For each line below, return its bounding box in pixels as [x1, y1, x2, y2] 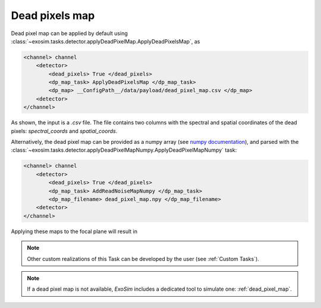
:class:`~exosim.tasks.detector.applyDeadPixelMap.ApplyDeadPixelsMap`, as [11, 37, 200, 45]
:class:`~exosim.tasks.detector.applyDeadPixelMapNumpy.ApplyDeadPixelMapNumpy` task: [11, 146, 237, 154]
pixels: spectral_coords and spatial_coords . [11, 127, 118, 134]
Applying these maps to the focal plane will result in [11, 228, 138, 235]
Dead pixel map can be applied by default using [11, 30, 128, 37]
